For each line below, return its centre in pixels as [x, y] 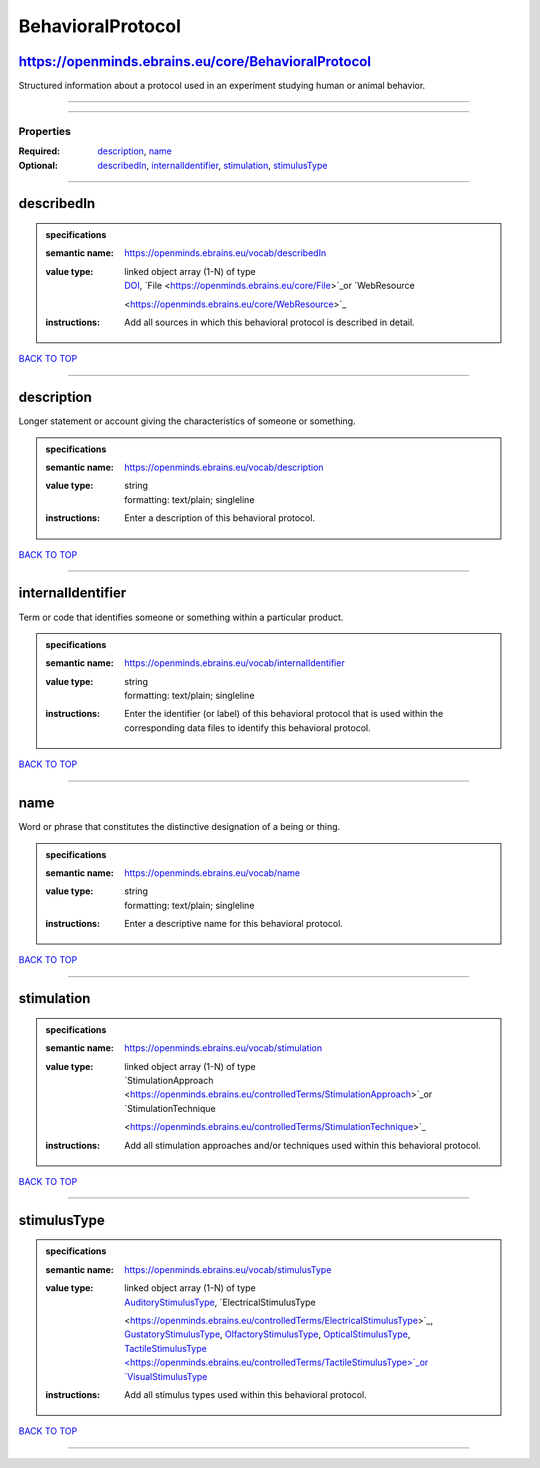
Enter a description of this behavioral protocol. [219, 518]
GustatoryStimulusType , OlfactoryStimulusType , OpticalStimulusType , [267, 1334]
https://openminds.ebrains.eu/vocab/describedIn [225, 253]
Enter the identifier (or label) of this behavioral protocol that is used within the [284, 714]
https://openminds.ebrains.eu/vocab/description [224, 467]
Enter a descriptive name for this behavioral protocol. [234, 924]
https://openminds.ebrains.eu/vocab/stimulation [223, 1048]
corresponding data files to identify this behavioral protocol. [247, 727]
